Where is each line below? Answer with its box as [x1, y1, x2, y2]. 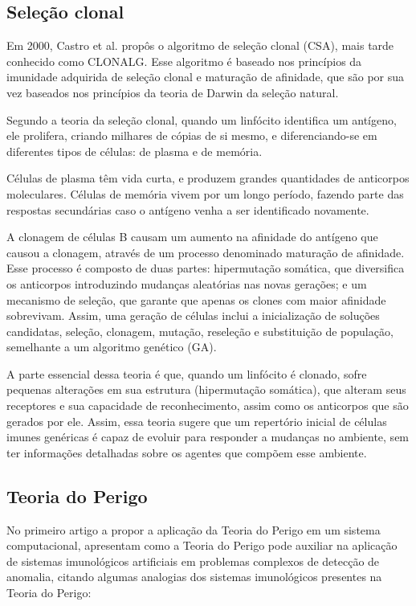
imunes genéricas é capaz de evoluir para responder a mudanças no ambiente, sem [6, 428, 410, 445]
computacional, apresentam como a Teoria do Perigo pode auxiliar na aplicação [6, 537, 398, 554]
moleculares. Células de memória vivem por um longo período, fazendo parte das [6, 185, 404, 202]
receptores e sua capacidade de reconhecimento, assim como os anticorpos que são [6, 397, 409, 414]
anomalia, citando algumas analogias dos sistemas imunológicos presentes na [6, 568, 382, 585]
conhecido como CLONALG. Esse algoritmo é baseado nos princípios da [6, 52, 362, 69]
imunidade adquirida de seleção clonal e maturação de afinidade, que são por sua [6, 68, 405, 85]
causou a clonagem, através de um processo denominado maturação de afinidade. [6, 244, 405, 260]
